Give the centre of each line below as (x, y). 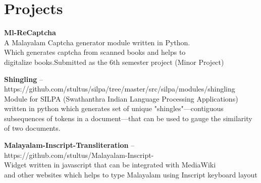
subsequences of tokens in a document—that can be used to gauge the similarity (128, 118)
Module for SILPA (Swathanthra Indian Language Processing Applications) (121, 98)
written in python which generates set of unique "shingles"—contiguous (114, 108)
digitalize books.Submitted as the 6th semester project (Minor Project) (114, 62)
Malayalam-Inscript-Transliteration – (69, 145)
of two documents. (32, 128)
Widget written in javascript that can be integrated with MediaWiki (110, 165)
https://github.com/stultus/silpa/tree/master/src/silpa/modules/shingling (120, 89)
